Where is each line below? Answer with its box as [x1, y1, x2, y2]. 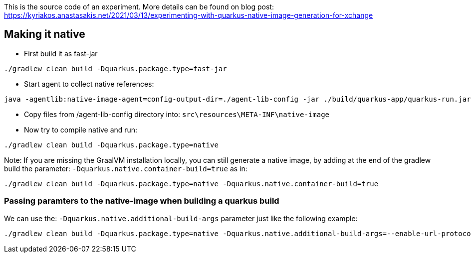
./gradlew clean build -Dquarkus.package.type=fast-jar [4, 64, 227, 73]
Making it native [4, 28, 85, 41]
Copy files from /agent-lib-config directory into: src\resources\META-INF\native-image [24, 110, 329, 119]
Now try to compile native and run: [24, 125, 138, 134]
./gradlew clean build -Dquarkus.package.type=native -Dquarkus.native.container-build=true [4, 179, 379, 188]
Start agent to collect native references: [24, 79, 154, 88]
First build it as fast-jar [24, 49, 98, 58]
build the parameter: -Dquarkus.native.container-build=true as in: [4, 164, 247, 173]
